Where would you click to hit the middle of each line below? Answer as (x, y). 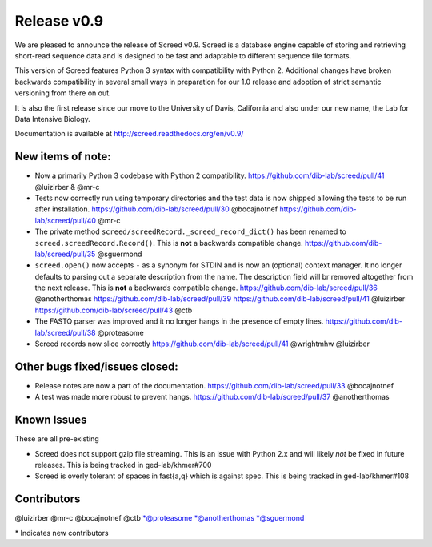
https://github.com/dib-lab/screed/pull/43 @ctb (114, 310)
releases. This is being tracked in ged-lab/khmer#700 (123, 465)
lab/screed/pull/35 (65, 254)
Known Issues (51, 420)
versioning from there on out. (63, 93)
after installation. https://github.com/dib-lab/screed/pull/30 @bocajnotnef (156, 209)
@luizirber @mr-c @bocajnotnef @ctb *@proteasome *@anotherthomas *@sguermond (160, 518)
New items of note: (63, 157)
